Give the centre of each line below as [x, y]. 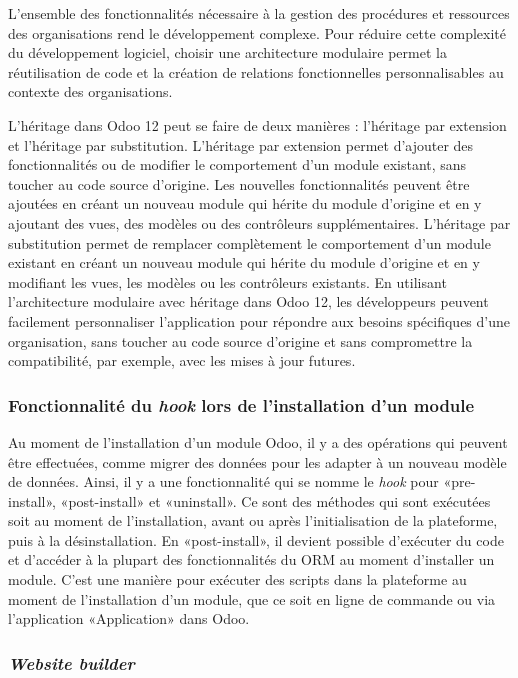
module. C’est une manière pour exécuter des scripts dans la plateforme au [237, 579]
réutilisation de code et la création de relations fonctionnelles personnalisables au [256, 71]
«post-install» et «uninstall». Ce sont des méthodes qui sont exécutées [275, 500]
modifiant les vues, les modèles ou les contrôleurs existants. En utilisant [227, 281]
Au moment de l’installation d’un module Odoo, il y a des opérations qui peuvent [258, 441]
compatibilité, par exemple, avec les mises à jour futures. [182, 360]
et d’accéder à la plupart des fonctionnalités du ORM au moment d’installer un [251, 559]
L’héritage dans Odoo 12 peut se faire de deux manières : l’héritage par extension [257, 124]
